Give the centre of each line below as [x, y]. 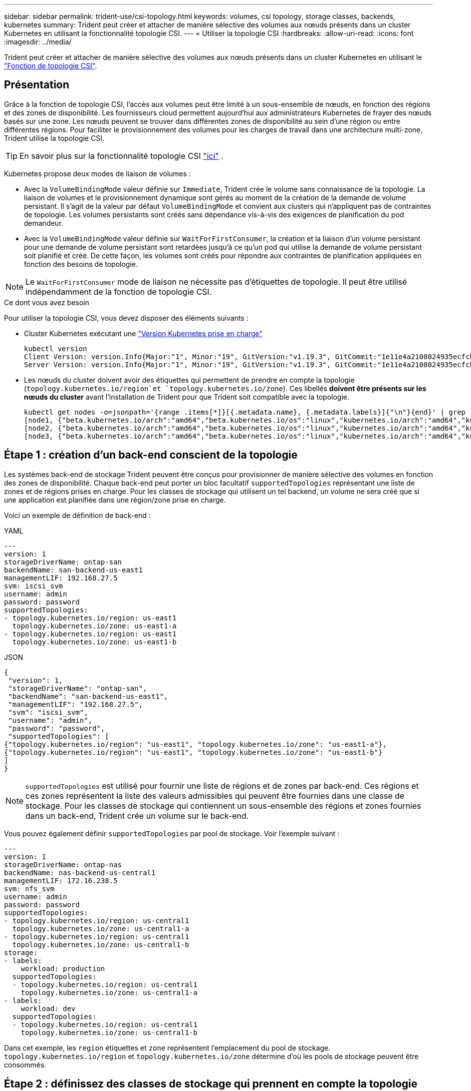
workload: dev [48, 1008]
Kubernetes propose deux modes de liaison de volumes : [98, 173]
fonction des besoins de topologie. [81, 264]
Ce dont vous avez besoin [47, 302]
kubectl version [56, 348]
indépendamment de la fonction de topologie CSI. [119, 291]
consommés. [25, 1065]
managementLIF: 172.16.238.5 [61, 880]
